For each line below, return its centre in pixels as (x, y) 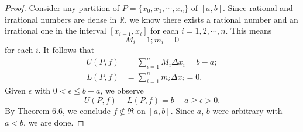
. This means (249, 31)
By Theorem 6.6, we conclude (58, 111)
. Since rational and (258, 8)
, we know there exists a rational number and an (211, 19)
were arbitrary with (247, 111)
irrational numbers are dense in (61, 19)
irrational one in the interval (56, 31)
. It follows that (66, 50)
